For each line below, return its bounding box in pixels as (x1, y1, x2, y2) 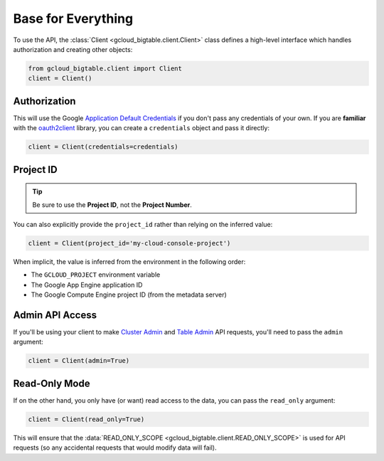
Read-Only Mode (13, 377, 90, 389)
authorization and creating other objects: (13, 45, 133, 53)
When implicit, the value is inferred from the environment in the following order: (13, 257, 246, 266)
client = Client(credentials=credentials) (28, 143, 178, 151)
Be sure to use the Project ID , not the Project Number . (32, 200, 192, 209)
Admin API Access (13, 309, 97, 321)
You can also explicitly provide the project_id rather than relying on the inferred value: (13, 220, 273, 228)
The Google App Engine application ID (31, 280, 143, 289)
